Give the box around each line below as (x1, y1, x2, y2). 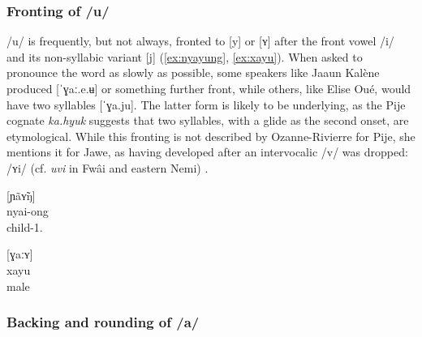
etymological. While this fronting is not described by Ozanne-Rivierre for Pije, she (6, 127, 416, 144)
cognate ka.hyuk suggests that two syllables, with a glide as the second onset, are (6, 112, 409, 129)
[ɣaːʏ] (6, 245, 33, 262)
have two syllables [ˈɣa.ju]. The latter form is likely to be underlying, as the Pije (6, 96, 406, 113)
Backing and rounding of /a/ (6, 312, 200, 332)
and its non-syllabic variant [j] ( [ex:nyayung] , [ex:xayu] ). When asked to (6, 48, 363, 65)
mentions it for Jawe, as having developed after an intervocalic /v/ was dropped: (6, 143, 408, 160)
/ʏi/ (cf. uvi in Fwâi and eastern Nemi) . (6, 159, 209, 176)
